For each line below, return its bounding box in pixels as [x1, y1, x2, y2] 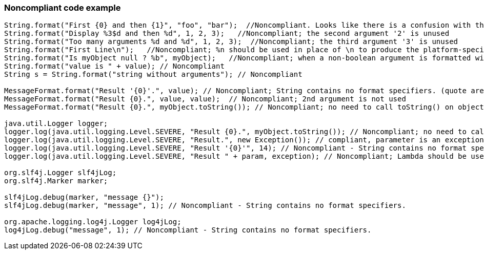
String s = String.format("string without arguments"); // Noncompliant [4, 70, 302, 79]
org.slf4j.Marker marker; [4, 177, 108, 185]
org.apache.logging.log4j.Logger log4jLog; [4, 218, 181, 226]
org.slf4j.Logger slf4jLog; [4, 168, 117, 177]
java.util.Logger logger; [4, 119, 108, 128]
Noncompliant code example [4, 3, 121, 13]
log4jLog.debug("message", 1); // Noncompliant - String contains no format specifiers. [4, 226, 372, 235]
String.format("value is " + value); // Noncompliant [4, 62, 225, 71]
